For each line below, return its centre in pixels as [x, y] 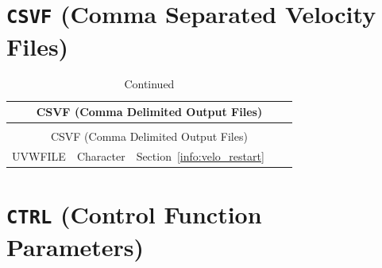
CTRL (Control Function [134, 214]
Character [101, 155]
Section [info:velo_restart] [200, 155]
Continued [149, 84]
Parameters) [75, 246]
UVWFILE [39, 155]
